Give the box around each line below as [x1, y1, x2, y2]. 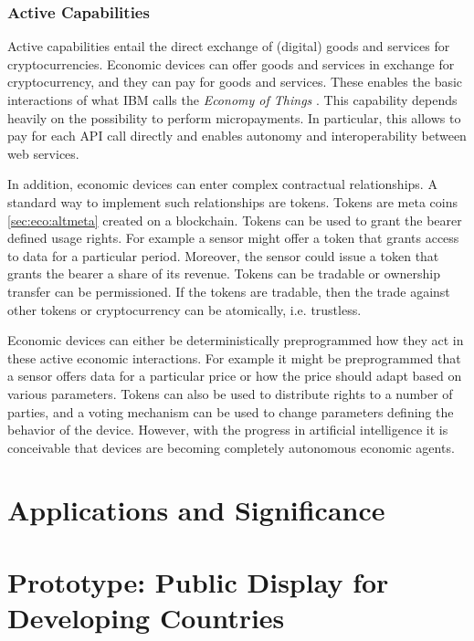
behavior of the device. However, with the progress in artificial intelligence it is [7, 420, 448, 439]
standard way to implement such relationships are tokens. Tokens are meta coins [7, 192, 458, 211]
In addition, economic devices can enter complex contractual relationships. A [7, 174, 437, 194]
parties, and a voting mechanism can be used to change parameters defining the [7, 402, 454, 421]
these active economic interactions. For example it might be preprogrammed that [7, 348, 461, 367]
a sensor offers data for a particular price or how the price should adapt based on [7, 366, 462, 385]
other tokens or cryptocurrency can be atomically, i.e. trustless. [7, 299, 362, 319]
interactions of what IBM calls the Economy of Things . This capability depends [7, 90, 458, 109]
